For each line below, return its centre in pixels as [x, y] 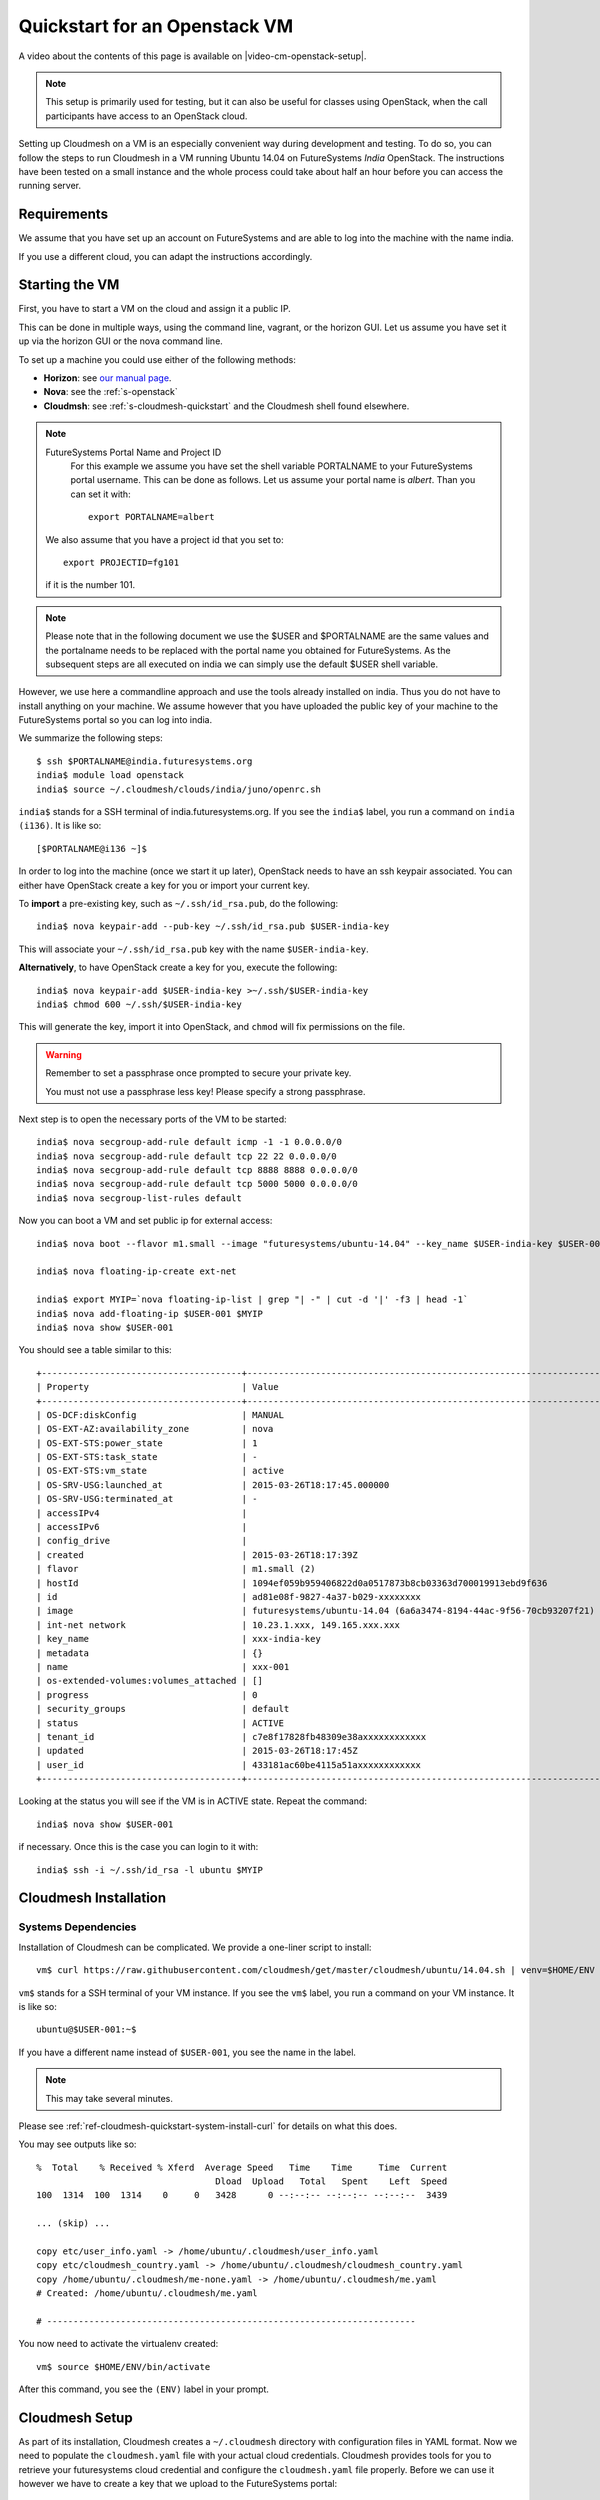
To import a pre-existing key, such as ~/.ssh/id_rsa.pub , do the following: [178, 903]
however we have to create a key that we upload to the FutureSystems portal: [178, 2484]
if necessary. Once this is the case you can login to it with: [138, 1847]
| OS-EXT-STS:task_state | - [147, 1457]
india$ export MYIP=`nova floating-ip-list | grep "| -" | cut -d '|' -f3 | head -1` [252, 1299]
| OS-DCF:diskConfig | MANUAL [160, 1414]
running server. [50, 186]
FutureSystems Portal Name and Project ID [133, 452]
